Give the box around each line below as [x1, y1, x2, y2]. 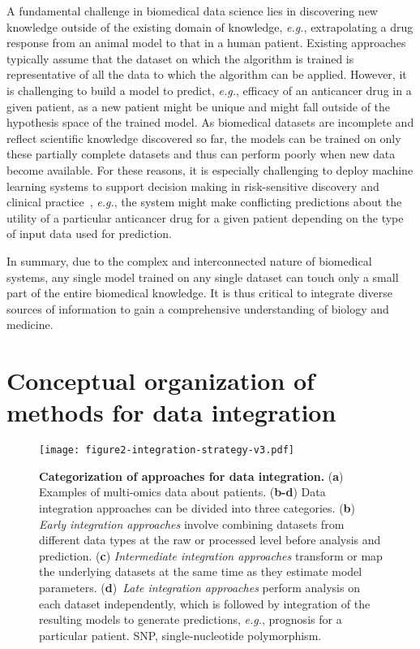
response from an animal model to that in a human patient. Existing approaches [6, 34, 406, 51]
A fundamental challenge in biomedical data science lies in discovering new [6, 2, 378, 19]
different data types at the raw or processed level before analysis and [39, 531, 381, 548]
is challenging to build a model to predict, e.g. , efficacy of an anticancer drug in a [6, 81, 412, 98]
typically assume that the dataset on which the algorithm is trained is [6, 50, 354, 67]
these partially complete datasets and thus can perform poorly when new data [6, 145, 396, 162]
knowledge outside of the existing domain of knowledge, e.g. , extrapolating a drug [6, 18, 414, 35]
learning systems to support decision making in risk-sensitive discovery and [6, 177, 379, 194]
